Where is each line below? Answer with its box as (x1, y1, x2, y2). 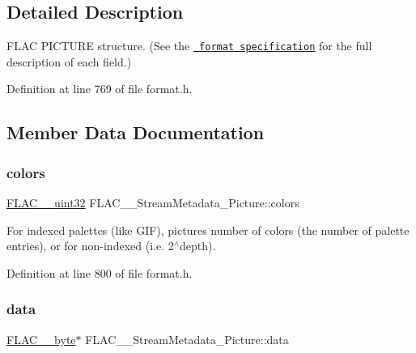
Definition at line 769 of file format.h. (6, 80, 193, 97)
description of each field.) (6, 53, 132, 70)
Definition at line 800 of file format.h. (6, 264, 193, 281)
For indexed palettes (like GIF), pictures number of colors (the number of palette (6, 221, 410, 238)
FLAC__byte (6, 330, 76, 347)
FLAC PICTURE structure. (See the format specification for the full (6, 37, 372, 54)
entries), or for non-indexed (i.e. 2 (6, 237, 174, 254)
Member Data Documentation (6, 120, 265, 145)
